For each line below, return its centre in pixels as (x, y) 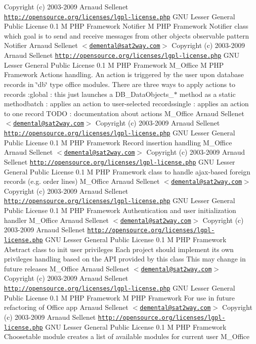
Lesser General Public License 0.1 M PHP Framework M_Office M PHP (114, 64)
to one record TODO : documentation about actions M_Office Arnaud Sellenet (124, 113)
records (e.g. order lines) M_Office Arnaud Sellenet (82, 181)
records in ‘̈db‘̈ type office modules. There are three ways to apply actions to (120, 84)
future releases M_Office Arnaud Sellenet (67, 268)
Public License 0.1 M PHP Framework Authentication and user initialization (120, 210)
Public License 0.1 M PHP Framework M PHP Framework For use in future (119, 297)
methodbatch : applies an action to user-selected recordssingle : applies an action (127, 104)
